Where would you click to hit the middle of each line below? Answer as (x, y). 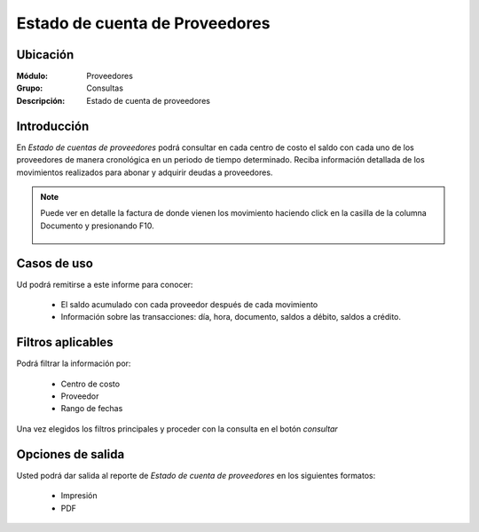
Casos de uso (55, 263)
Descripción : (41, 100)
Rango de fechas (92, 409)
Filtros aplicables (65, 342)
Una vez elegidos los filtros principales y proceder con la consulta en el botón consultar (177, 429)
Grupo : (30, 88)
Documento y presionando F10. (97, 226)
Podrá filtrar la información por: (74, 363)
